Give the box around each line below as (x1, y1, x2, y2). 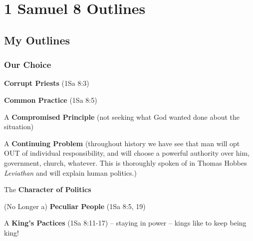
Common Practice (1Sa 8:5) (4, 94, 97, 105)
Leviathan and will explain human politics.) (4, 167, 137, 178)
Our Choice (4, 58, 51, 71)
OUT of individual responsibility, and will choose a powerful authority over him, (4, 148, 250, 158)
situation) (4, 121, 34, 132)
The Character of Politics (4, 184, 91, 195)
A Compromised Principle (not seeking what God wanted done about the (4, 111, 240, 122)
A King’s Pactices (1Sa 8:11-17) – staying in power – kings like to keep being (4, 218, 247, 228)
